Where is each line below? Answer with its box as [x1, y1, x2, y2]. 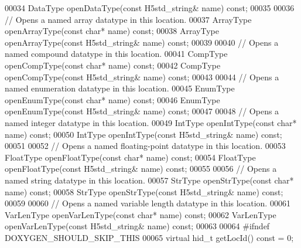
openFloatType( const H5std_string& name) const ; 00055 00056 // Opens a [5, 162, 277, 175]
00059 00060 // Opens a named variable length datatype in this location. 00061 [5, 197, 290, 209]
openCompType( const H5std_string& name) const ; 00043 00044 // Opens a [5, 70, 279, 83]
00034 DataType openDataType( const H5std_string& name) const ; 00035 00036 [5, 2, 295, 13]
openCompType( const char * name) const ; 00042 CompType [5, 59, 221, 71]
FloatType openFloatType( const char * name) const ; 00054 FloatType [5, 151, 256, 163]
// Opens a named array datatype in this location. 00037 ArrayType [5, 13, 252, 25]
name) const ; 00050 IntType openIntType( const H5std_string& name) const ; [5, 128, 282, 140]
